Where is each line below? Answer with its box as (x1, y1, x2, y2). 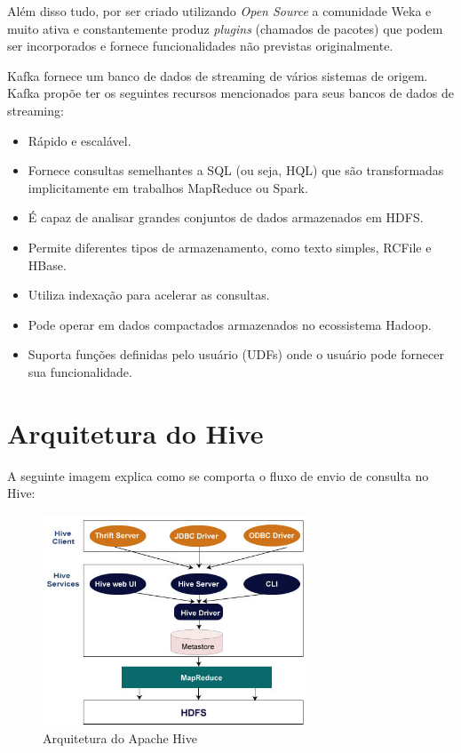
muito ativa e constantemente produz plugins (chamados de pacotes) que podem (7, 19, 443, 37)
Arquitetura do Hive (7, 414, 264, 451)
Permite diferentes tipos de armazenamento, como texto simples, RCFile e (28, 237, 432, 256)
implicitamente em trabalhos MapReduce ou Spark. (28, 178, 308, 196)
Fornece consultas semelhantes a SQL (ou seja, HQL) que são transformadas (28, 161, 444, 180)
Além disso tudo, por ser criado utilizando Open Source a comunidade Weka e (7, 2, 432, 20)
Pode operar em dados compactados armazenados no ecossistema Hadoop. (28, 315, 432, 333)
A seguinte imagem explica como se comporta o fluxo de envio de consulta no (7, 466, 429, 485)
